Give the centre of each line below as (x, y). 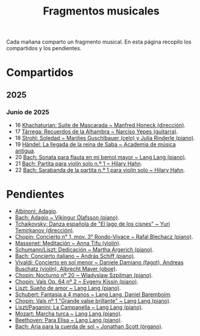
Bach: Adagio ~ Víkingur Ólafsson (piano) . (67, 217)
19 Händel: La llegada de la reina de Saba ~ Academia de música (95, 144)
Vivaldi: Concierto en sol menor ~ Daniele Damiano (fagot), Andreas (99, 262)
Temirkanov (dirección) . (45, 230)
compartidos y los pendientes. (44, 48)
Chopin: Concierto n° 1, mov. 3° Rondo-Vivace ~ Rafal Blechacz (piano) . (104, 237)
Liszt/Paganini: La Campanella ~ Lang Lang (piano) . (79, 307)
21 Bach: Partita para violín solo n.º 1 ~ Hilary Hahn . (79, 163)
